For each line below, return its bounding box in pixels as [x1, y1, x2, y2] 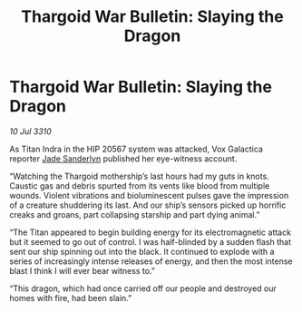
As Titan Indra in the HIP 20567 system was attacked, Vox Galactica [9, 143, 263, 154]
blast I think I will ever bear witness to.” [9, 265, 156, 276]
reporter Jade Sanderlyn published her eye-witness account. [9, 152, 238, 164]
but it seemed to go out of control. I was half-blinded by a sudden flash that [9, 236, 292, 247]
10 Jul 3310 [9, 125, 52, 137]
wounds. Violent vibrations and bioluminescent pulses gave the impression [9, 190, 289, 200]
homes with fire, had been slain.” [9, 292, 132, 303]
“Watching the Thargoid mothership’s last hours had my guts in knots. [9, 171, 269, 181]
